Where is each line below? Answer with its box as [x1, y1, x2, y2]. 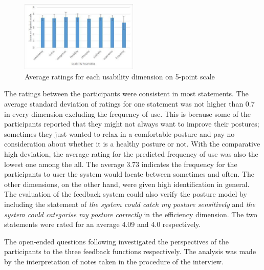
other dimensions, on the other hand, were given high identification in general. [4, 178, 250, 189]
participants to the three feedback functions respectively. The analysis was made [4, 246, 256, 257]
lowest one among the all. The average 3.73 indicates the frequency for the [4, 158, 237, 169]
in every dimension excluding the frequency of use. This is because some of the [4, 108, 251, 119]
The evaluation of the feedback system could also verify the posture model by [4, 189, 247, 199]
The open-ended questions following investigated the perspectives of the [4, 236, 229, 246]
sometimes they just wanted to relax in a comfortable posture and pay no [4, 128, 235, 139]
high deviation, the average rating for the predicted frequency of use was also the [4, 148, 258, 159]
